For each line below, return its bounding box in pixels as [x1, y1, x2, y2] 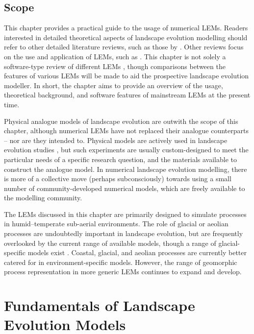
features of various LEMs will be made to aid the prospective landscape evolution [4, 71, 249, 81]
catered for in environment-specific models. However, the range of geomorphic [4, 257, 237, 267]
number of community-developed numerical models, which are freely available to [4, 183, 245, 193]
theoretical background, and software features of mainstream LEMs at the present [4, 90, 251, 100]
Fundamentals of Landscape [4, 295, 195, 315]
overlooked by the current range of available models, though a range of [4, 238, 216, 248]
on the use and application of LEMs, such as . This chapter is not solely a [4, 51, 226, 61]
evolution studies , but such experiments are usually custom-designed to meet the [4, 144, 249, 155]
